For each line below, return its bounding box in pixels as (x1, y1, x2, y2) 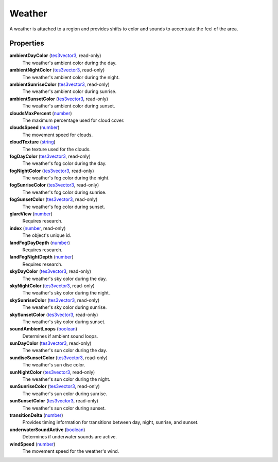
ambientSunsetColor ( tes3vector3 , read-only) (9, 96, 108, 102)
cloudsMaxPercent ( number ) (9, 110, 72, 116)
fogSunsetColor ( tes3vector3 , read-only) (9, 196, 98, 202)
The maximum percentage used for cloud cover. (22, 117, 125, 123)
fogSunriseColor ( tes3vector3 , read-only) (9, 182, 99, 188)
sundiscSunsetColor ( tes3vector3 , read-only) (9, 355, 108, 361)
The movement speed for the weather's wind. (22, 448, 119, 454)
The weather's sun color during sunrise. (22, 391, 108, 397)
